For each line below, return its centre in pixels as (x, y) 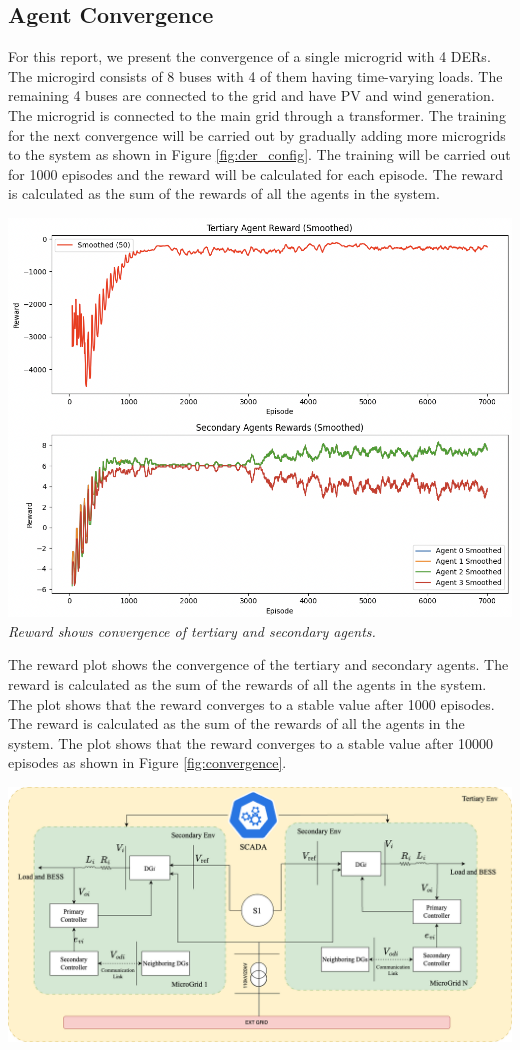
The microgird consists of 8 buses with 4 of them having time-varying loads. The (255, 75)
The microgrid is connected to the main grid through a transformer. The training (257, 114)
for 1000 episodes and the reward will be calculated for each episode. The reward (256, 173)
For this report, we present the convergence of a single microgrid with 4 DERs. (249, 56)
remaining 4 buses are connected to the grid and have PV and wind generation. (251, 95)
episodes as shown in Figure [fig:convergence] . (147, 762)
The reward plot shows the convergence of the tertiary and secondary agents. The (258, 664)
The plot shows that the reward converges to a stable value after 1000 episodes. (251, 703)
